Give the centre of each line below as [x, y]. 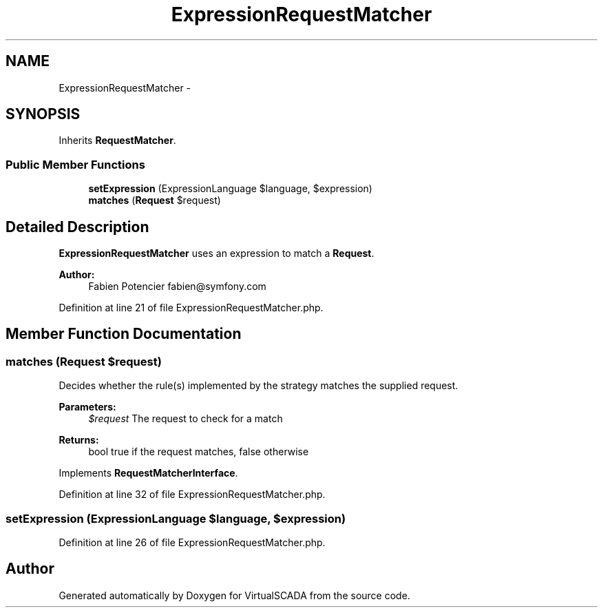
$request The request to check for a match [186, 419]
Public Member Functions [75, 164]
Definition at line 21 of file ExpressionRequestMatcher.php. [191, 308]
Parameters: [87, 407]
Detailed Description [77, 227]
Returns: [79, 440]
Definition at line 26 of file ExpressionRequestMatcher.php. [192, 542]
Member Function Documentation [124, 334]
